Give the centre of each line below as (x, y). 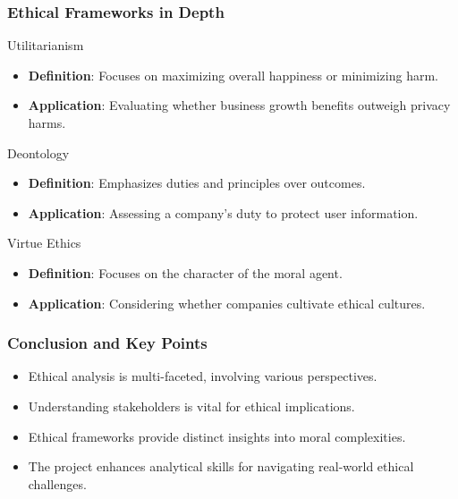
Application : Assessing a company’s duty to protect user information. (223, 212)
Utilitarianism (46, 45)
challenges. (57, 483)
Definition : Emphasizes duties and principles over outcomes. (197, 183)
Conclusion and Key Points (107, 343)
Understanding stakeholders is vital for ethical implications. (191, 406)
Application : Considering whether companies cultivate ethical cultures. (227, 303)
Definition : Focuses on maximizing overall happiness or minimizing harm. (233, 75)
